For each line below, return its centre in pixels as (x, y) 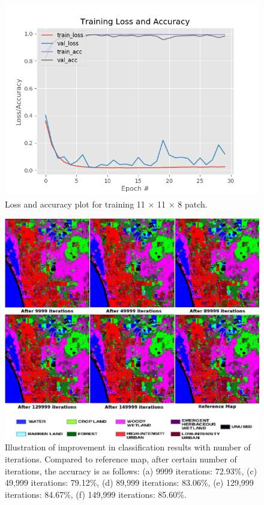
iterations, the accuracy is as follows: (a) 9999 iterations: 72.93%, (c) (131, 471)
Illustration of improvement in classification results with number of (128, 447)
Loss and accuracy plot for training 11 (75, 204)
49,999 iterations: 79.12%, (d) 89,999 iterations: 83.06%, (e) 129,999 (129, 483)
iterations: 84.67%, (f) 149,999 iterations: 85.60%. (96, 494)
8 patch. (193, 204)
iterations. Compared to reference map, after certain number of (121, 459)
